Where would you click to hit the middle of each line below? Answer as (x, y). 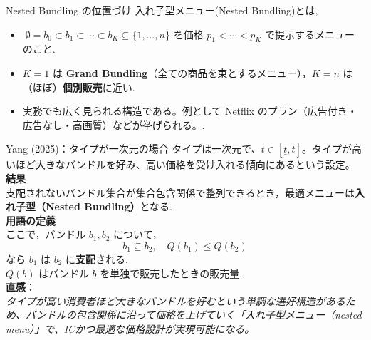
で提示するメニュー (310, 34)
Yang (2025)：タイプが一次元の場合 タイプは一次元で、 (134, 149)
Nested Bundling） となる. (109, 206)
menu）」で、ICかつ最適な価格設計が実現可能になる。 (130, 328)
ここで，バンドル (46, 234)
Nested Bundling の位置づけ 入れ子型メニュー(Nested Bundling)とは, (162, 10)
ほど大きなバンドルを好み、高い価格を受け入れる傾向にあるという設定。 (185, 164)
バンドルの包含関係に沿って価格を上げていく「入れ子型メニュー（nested (193, 315)
